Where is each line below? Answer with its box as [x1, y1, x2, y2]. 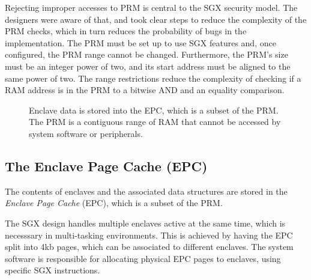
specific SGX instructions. [5, 264, 100, 276]
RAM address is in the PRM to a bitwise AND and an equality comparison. [5, 84, 285, 96]
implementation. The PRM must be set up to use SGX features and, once [5, 36, 276, 49]
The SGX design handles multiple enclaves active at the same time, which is [5, 216, 286, 229]
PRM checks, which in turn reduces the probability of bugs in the [5, 25, 247, 37]
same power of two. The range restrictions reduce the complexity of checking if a [5, 72, 301, 84]
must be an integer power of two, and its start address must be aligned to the [5, 59, 291, 72]
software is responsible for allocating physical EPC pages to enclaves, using [5, 252, 281, 264]
